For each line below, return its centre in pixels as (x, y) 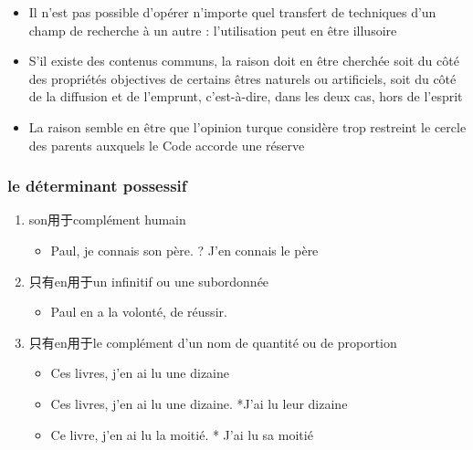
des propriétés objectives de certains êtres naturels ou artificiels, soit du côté (242, 78)
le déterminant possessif (97, 186)
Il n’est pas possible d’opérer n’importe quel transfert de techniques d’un (232, 12)
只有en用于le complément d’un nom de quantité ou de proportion (213, 342)
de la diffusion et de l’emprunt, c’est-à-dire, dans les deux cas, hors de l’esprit (246, 96)
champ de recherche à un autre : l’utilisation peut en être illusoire (213, 30)
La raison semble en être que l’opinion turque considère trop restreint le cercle (247, 126)
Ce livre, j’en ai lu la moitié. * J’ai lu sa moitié (182, 434)
